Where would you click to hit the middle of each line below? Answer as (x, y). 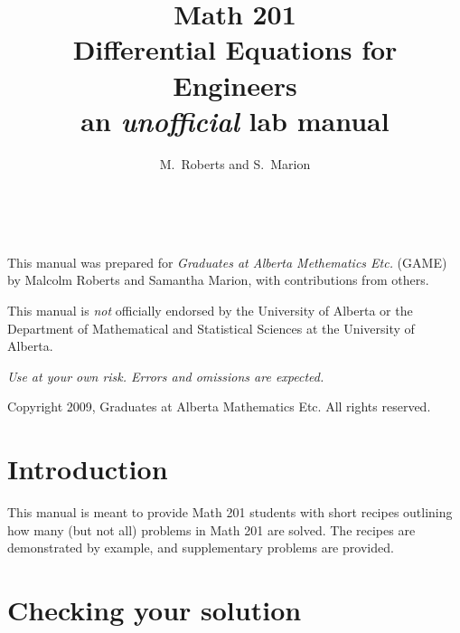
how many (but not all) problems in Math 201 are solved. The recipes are (211, 529)
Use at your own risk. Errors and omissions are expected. (166, 376)
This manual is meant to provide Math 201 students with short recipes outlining (230, 512)
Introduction (88, 469)
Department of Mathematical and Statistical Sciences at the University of (211, 328)
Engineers (235, 85)
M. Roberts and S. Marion (235, 163)
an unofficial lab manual (235, 120)
